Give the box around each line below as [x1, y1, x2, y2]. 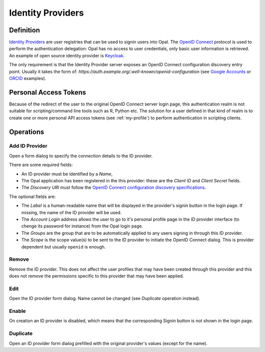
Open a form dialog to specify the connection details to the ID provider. [9, 152, 153, 159]
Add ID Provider [9, 143, 48, 150]
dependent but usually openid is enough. [21, 244, 106, 250]
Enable [9, 307, 26, 314]
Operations [9, 127, 44, 136]
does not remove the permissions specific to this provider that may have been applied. [9, 273, 184, 279]
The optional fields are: [9, 194, 56, 200]
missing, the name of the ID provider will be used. [21, 209, 122, 215]
